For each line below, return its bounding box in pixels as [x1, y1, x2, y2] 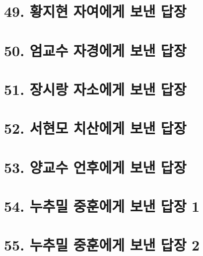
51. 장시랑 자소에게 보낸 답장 [4, 79, 187, 99]
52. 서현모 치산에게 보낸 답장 [4, 118, 187, 138]
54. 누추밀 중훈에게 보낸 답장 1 [4, 196, 200, 216]
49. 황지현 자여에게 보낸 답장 [4, 1, 187, 21]
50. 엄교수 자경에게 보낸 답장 [4, 40, 187, 60]
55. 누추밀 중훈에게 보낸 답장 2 [4, 235, 200, 255]
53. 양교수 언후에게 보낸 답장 [4, 157, 187, 177]
